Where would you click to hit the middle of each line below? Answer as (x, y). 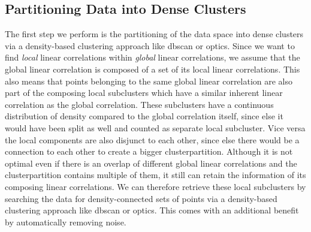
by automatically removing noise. (66, 222)
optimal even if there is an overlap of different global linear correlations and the (151, 163)
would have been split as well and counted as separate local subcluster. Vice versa (155, 127)
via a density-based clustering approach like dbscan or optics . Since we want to (150, 45)
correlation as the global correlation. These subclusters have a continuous (139, 104)
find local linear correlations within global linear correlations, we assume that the (153, 57)
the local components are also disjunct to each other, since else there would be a (152, 139)
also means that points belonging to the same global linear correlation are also (149, 81)
